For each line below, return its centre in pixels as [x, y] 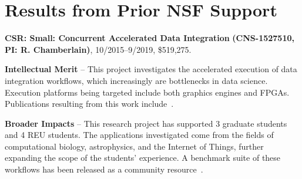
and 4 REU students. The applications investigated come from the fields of [139, 135]
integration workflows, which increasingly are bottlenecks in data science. [136, 80]
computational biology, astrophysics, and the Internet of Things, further [134, 146]
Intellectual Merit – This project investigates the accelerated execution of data [151, 69]
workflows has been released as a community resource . [104, 169]
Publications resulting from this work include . [89, 104]
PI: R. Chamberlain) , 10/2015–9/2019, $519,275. [98, 49]
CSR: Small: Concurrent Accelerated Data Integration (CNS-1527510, [150, 38]
